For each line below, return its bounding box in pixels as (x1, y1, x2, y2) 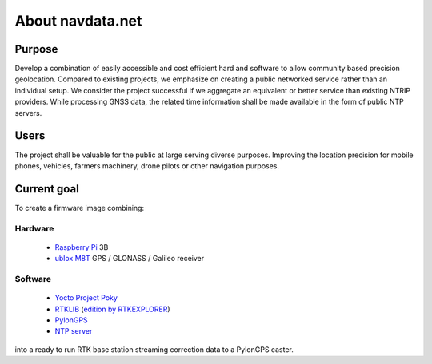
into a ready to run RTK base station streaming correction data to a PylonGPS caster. (14, 344, 294, 354)
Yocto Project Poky (54, 293, 118, 303)
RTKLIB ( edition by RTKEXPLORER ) (54, 304, 171, 314)
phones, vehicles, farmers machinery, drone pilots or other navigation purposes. (14, 160, 280, 171)
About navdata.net (14, 12, 142, 30)
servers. (14, 108, 42, 117)
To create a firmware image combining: (14, 203, 144, 212)
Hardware (14, 223, 54, 234)
